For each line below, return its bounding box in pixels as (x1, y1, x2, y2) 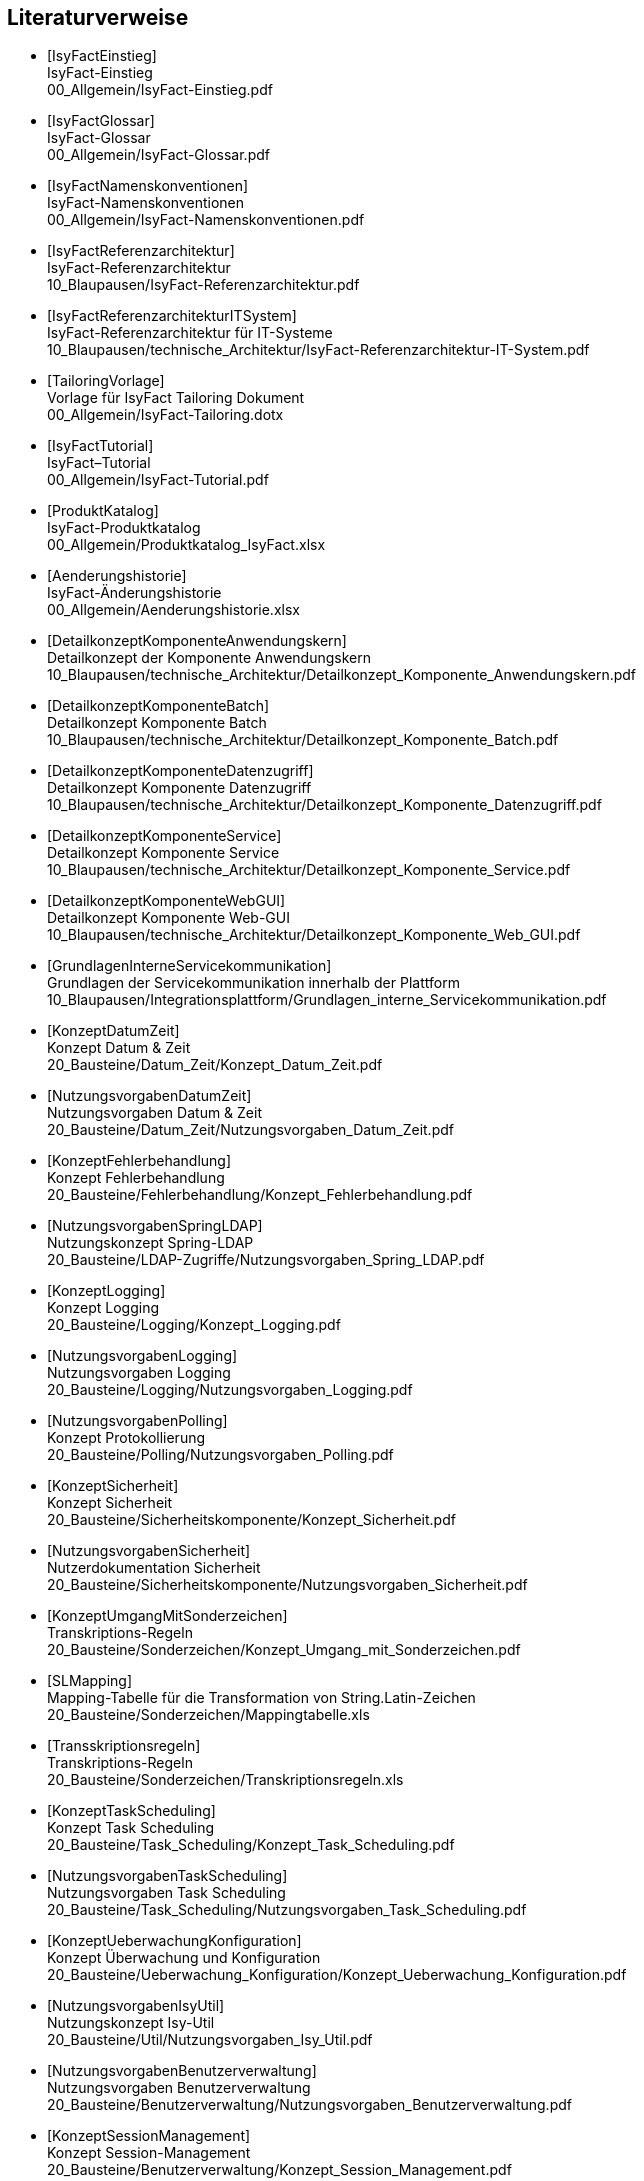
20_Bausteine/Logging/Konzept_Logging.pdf (47, 1316, 341, 1334)
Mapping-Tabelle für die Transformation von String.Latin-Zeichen (47, 1689, 476, 1707)
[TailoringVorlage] (47, 372, 165, 390)
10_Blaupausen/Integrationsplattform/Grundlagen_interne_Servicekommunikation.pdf (47, 991, 607, 1009)
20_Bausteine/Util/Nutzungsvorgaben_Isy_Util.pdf (47, 2031, 373, 2049)
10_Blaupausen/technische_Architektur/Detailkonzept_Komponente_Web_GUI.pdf (47, 926, 581, 944)
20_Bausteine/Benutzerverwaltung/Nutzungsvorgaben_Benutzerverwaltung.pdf (47, 2096, 572, 2114)
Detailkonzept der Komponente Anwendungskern (47, 649, 371, 667)
